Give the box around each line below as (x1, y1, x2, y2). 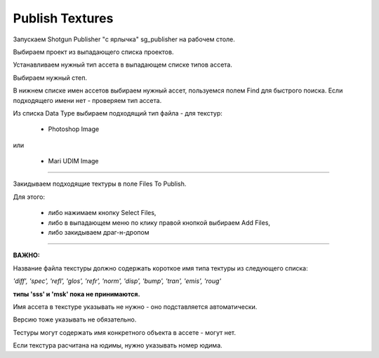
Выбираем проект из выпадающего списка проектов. (13, 48, 174, 56)
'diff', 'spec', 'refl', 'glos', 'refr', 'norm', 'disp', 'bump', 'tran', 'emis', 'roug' (13, 277, 222, 285)
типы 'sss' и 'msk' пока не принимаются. (13, 289, 140, 298)
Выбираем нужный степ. (13, 74, 88, 82)
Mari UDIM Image (48, 157, 99, 165)
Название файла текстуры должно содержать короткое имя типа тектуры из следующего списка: (13, 263, 308, 273)
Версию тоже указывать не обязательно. (13, 315, 137, 324)
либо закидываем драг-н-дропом (48, 228, 149, 237)
